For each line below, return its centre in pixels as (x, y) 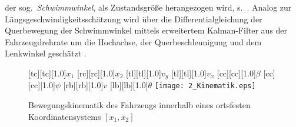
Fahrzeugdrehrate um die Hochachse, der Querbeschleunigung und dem (133, 41)
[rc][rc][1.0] (96, 73)
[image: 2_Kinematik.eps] (205, 86)
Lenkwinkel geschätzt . (46, 53)
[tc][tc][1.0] (47, 73)
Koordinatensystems (65, 116)
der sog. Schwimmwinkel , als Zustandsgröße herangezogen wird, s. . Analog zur (148, 7)
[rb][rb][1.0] (83, 85)
